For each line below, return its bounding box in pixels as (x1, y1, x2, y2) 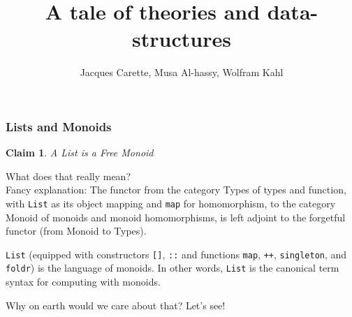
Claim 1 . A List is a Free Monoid (6, 145, 154, 160)
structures (132, 24, 231, 53)
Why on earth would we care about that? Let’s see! (6, 297, 226, 312)
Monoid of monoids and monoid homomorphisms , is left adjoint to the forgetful (6, 209, 346, 224)
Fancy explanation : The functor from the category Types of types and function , (6, 182, 346, 197)
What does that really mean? (6, 168, 131, 183)
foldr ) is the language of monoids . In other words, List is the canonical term (6, 260, 339, 275)
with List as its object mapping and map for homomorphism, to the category (6, 196, 336, 210)
